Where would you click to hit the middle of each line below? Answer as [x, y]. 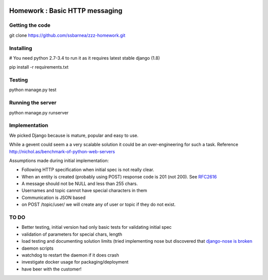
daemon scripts [38, 248]
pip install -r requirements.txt [39, 67]
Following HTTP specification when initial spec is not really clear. [88, 170]
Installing [21, 48]
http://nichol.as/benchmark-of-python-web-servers [62, 151]
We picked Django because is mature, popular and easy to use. [74, 135]
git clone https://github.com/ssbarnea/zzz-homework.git [67, 35]
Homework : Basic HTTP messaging [66, 11]
